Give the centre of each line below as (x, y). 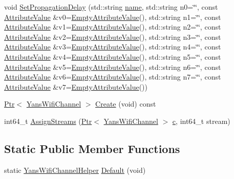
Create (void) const (126, 104)
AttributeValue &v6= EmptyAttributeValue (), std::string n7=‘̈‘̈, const (113, 77)
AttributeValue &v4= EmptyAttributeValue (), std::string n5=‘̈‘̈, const (113, 56)
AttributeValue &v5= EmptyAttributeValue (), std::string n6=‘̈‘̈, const (113, 67)
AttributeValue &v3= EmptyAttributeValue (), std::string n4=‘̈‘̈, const (113, 47)
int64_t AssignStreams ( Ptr (48, 121)
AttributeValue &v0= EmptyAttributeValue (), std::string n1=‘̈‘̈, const (113, 17)
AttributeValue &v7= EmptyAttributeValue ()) (76, 86)
